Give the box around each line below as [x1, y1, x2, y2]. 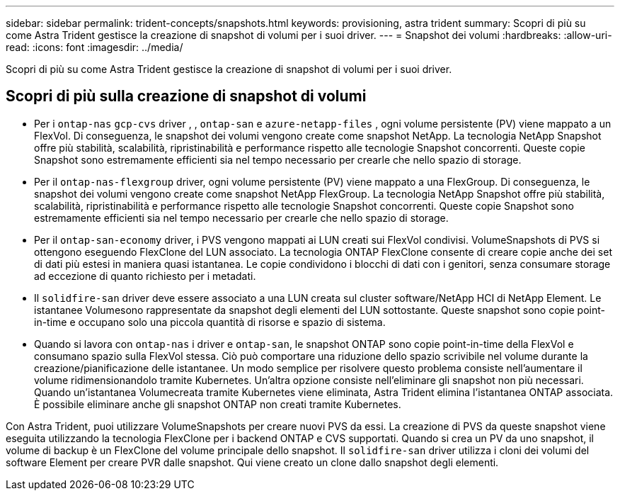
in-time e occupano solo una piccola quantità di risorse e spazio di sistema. [34, 315, 386, 328]
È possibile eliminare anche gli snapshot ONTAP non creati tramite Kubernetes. [34, 398, 401, 410]
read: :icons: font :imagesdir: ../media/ [6, 41, 183, 53]
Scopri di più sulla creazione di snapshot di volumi [6, 87, 367, 106]
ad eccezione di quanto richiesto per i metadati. [34, 269, 256, 282]
